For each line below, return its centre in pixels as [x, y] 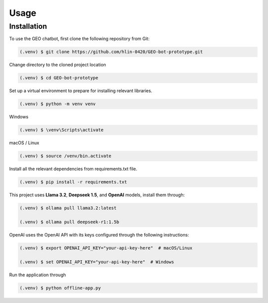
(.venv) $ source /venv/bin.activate [66, 156]
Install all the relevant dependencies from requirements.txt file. [73, 169]
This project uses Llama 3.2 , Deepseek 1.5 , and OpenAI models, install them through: [97, 195]
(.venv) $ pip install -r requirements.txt [73, 182]
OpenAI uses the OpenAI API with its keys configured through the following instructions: [99, 235]
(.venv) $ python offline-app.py [60, 288]
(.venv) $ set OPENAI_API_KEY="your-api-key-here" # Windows [97, 262]
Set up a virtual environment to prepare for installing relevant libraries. [81, 91]
